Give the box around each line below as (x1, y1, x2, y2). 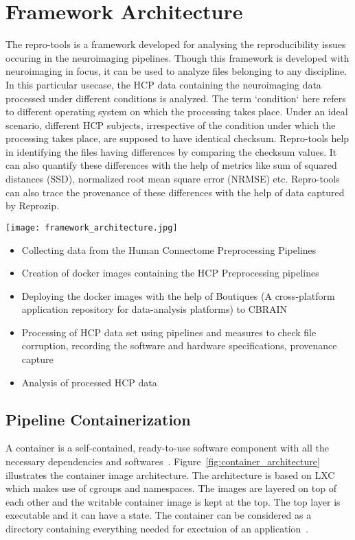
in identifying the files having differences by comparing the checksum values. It (5, 144, 337, 159)
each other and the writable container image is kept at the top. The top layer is (5, 494, 341, 508)
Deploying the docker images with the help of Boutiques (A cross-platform (21, 288, 335, 303)
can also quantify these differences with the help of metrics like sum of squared (5, 158, 337, 172)
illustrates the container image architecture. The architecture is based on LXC (5, 467, 335, 482)
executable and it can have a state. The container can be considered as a (5, 508, 312, 522)
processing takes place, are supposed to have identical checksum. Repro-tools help (5, 131, 350, 145)
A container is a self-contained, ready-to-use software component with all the (5, 441, 329, 455)
